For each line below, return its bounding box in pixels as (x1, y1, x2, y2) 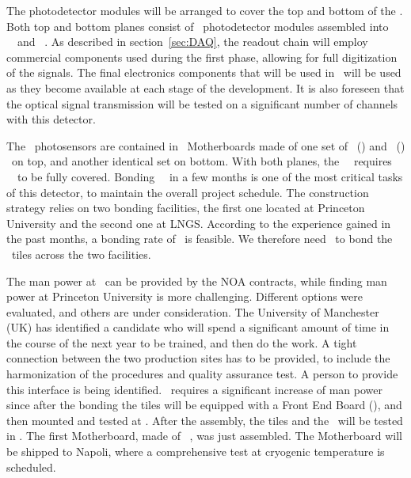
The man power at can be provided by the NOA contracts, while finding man (6, 272, 387, 289)
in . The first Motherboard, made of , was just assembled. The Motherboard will (6, 427, 402, 444)
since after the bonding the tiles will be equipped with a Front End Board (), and (6, 396, 402, 413)
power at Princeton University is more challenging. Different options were (6, 288, 363, 305)
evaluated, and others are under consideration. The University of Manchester (6, 303, 379, 320)
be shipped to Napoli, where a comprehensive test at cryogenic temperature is (6, 443, 385, 460)
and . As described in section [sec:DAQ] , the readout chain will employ (17, 33, 368, 50)
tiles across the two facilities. (11, 245, 151, 262)
